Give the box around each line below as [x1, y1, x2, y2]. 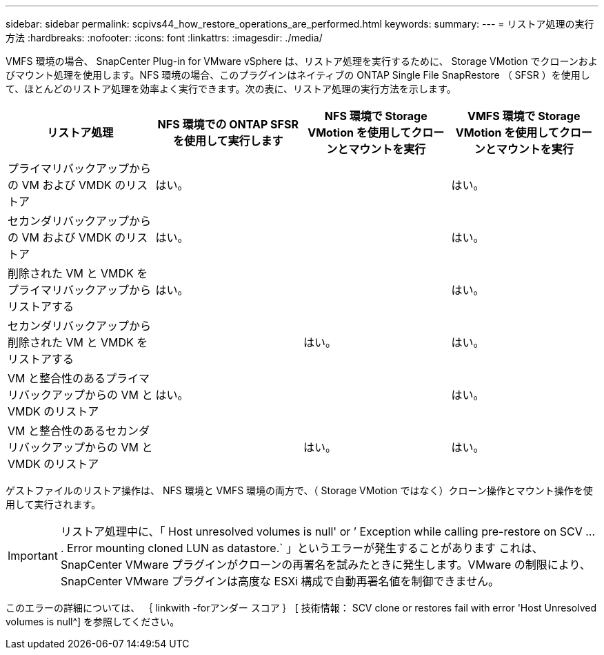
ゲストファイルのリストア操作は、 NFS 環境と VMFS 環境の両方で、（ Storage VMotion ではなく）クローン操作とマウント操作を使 [6, 485, 593, 496]
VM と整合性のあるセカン [8, 424, 139, 438]
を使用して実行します [172, 134, 283, 148]
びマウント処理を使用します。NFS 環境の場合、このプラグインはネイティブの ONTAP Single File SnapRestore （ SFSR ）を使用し [6, 69, 590, 81]
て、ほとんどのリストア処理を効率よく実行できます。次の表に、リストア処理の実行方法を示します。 [6, 83, 456, 95]
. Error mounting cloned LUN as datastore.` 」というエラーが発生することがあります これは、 [60, 541, 543, 555]
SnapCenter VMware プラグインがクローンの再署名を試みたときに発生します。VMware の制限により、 [60, 558, 591, 571]
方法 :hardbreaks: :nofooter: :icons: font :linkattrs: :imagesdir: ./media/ [6, 32, 323, 43]
